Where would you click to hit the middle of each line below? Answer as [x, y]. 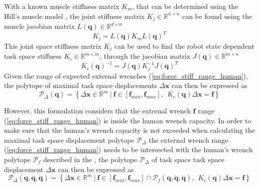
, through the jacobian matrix [145, 56]
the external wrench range [189, 140]
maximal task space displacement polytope [69, 140]
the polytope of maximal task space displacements [81, 85]
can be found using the [217, 16]
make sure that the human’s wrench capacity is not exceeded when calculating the [129, 130]
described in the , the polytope [90, 159]
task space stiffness [33, 56]
